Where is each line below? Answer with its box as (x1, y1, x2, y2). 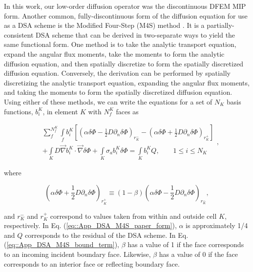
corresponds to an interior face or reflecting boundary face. (4, 258, 180, 269)
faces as (116, 106, 139, 116)
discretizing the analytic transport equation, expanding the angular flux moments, (4, 77, 250, 87)
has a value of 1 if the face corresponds (127, 239, 244, 250)
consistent (4, 29, 34, 40)
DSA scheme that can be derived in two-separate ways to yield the (36, 29, 235, 40)
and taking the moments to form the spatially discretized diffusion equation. (4, 87, 232, 97)
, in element (42, 106, 78, 116)
